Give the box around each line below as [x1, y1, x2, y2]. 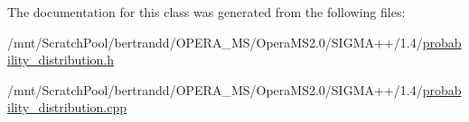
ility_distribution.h [7, 50, 115, 69]
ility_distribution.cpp [7, 98, 127, 117]
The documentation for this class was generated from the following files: [7, 3, 406, 21]
